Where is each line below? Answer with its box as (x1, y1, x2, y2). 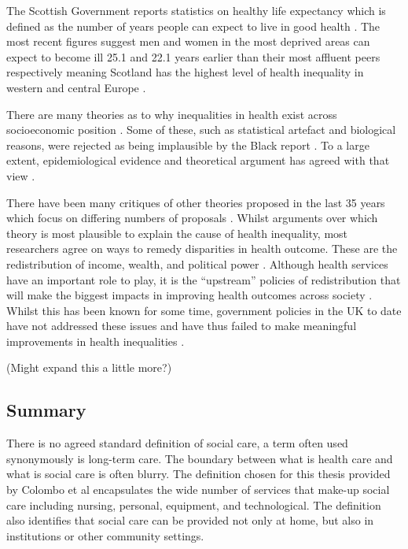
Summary (6, 398, 86, 422)
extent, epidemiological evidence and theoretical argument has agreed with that (6, 152, 390, 169)
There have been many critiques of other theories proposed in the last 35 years (6, 194, 385, 210)
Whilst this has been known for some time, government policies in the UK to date (6, 302, 402, 318)
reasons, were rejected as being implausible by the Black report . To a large (6, 136, 369, 153)
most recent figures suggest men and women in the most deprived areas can (6, 33, 370, 50)
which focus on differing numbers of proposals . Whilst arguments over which (6, 210, 378, 226)
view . (6, 167, 35, 184)
